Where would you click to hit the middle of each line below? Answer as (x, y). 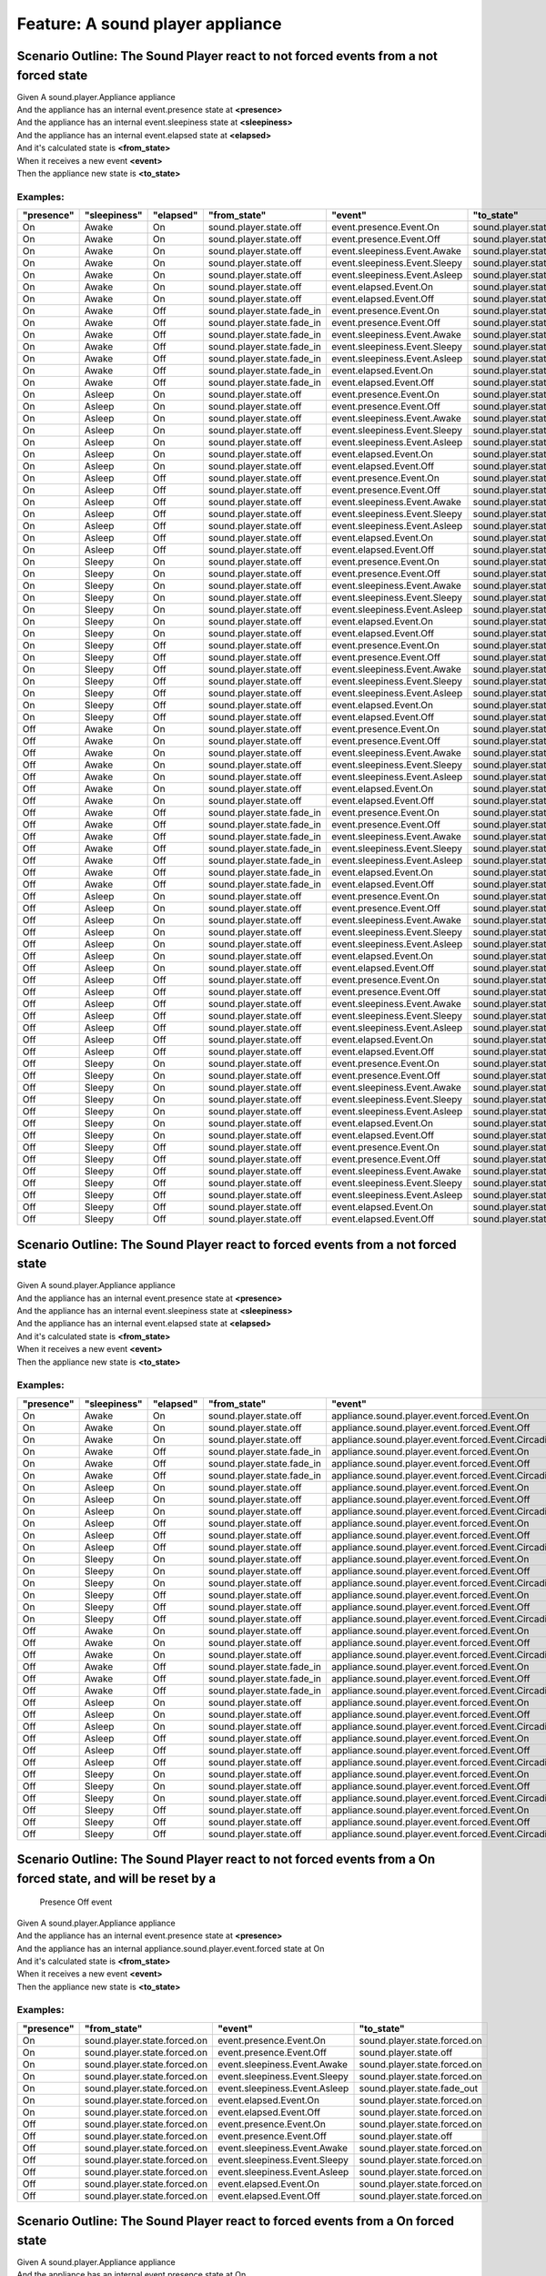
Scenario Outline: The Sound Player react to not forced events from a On (226, 1859)
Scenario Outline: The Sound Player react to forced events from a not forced (237, 1244)
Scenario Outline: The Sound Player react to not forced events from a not (227, 56)
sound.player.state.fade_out (419, 2088)
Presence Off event (76, 1902)
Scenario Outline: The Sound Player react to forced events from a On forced (236, 2221)
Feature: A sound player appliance (149, 24)
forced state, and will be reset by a (116, 1879)
